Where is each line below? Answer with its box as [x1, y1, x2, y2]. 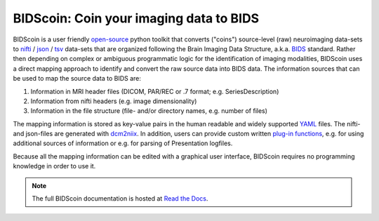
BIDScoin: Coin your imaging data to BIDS [13, 11, 260, 26]
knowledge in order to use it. [13, 162, 96, 170]
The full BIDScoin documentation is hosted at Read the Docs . [32, 194, 208, 203]
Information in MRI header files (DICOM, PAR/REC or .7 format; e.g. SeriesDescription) [30, 87, 279, 95]
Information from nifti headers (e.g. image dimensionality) [30, 97, 197, 105]
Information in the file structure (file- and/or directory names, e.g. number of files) [30, 107, 268, 115]
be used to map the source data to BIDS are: [13, 74, 142, 83]
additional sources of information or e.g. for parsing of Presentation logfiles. [13, 139, 233, 147]
